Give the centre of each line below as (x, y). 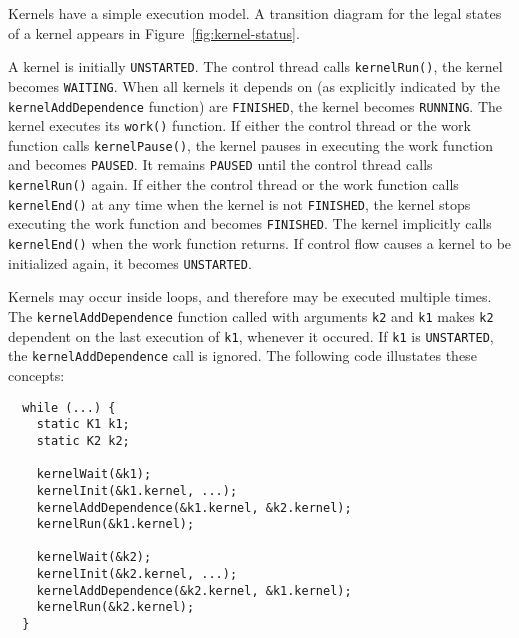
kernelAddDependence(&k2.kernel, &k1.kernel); (194, 590)
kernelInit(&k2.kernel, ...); (137, 574)
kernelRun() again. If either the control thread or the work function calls (233, 184)
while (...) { (69, 407)
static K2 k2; (83, 440)
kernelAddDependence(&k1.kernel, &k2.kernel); (194, 507)
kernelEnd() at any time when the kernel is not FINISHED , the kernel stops (239, 203)
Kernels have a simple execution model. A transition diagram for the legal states (255, 13)
